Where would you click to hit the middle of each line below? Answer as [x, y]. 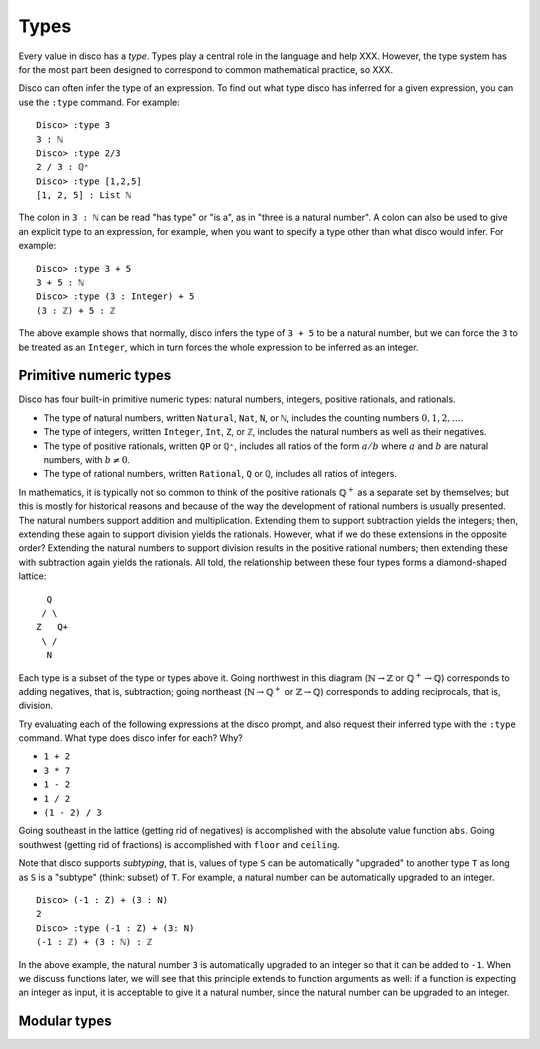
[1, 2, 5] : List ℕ [84, 195]
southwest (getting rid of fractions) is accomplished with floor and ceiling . [179, 844]
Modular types [65, 1021]
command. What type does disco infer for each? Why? [131, 738]
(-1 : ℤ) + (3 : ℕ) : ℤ [94, 942]
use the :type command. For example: [99, 102]
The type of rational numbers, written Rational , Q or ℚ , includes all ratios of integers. [220, 474]
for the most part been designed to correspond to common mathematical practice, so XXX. [206, 69]
